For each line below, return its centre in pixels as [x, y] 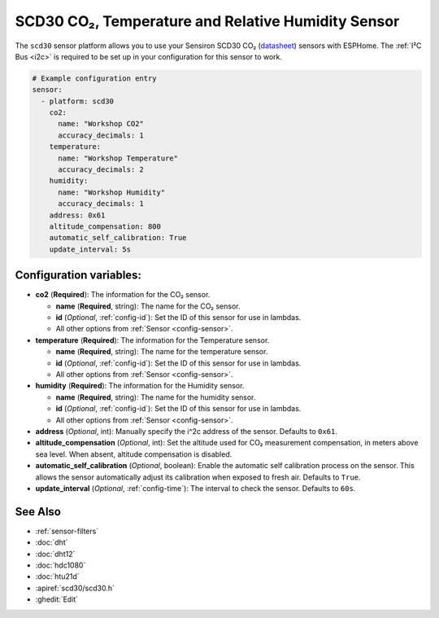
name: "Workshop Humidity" [112, 192]
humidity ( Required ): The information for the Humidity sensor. [140, 386]
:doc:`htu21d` [58, 576]
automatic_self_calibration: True [118, 238]
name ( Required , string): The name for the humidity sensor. [156, 397]
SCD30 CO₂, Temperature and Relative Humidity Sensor [207, 21]
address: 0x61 [77, 215]
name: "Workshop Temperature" [118, 158]
